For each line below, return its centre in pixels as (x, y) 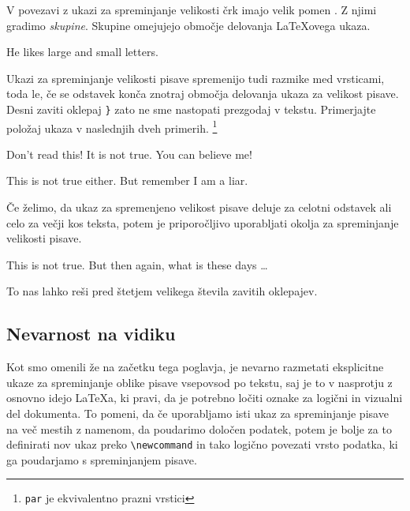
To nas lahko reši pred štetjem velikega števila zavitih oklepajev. (162, 291)
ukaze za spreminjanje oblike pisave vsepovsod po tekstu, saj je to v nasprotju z (199, 382)
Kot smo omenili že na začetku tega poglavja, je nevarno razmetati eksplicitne (195, 367)
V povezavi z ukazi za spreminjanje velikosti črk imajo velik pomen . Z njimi (192, 9)
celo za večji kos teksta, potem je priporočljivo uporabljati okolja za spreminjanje (203, 222)
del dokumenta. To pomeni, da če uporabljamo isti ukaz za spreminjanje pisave (198, 413)
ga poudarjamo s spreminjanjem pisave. (102, 459)
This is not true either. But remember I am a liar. (127, 180)
